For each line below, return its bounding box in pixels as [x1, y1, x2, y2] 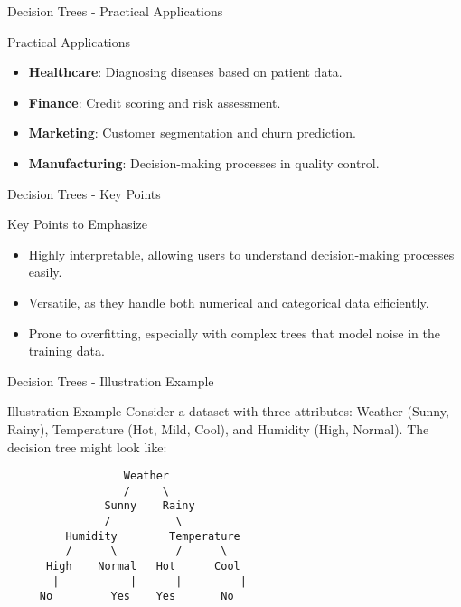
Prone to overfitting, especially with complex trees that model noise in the [28, 323, 440, 342]
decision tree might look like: [7, 437, 167, 456]
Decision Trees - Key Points [7, 184, 161, 203]
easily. [28, 262, 62, 281]
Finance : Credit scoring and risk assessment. [28, 92, 281, 111]
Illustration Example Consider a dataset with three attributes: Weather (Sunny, [7, 402, 449, 421]
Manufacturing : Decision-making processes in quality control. [28, 153, 380, 172]
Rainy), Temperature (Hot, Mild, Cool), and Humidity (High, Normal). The [7, 419, 429, 438]
